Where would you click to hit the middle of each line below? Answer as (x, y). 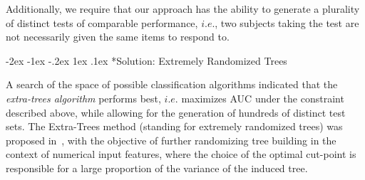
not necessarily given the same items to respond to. (118, 37)
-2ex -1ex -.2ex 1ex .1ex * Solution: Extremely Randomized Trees (146, 60)
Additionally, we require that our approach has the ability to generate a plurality (183, 9)
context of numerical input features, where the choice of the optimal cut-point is (181, 154)
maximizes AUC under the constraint (263, 98)
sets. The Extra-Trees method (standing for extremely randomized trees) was (174, 126)
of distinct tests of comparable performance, (102, 22)
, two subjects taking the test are (287, 22)
